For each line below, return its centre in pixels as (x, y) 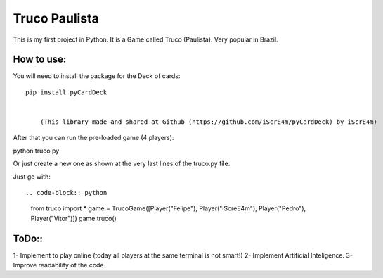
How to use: (40, 59)
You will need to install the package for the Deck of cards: (97, 76)
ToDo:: (28, 238)
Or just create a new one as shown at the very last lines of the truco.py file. (122, 164)
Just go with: (32, 177)
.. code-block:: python (66, 192)
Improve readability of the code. (59, 265)
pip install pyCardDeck (66, 92)
